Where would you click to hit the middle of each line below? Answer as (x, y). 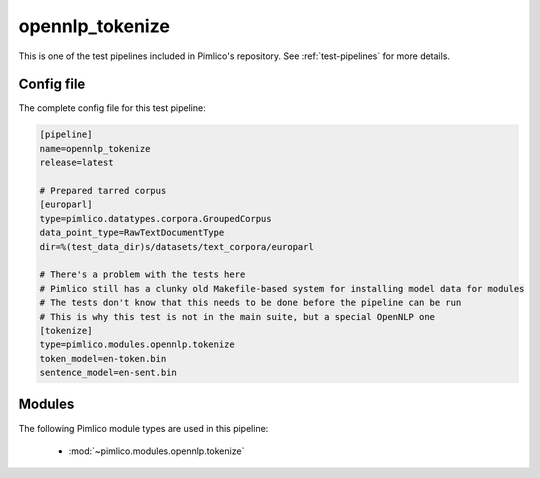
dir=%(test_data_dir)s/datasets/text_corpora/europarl (176, 246)
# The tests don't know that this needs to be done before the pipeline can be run (250, 303)
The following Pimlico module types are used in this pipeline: (143, 428)
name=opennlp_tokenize (95, 148)
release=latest (76, 163)
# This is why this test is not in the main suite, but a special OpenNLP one (237, 316)
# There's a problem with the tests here (142, 274)
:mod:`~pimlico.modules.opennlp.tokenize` (156, 451)
